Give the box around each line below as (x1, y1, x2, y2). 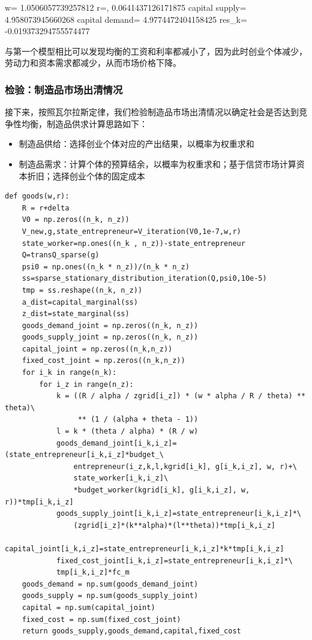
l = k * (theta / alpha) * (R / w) (56, 427, 199, 436)
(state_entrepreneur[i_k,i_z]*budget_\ (5, 450, 164, 459)
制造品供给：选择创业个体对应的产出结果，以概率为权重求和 (19, 137, 254, 150)
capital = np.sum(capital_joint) (22, 603, 155, 612)
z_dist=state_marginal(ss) (22, 310, 130, 319)
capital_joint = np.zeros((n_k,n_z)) (22, 344, 173, 353)
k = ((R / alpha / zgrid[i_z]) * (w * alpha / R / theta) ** (56, 392, 306, 401)
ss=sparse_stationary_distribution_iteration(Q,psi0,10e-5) (22, 274, 267, 283)
